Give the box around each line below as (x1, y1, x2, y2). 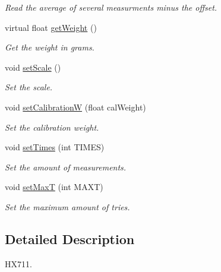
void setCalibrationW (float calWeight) (5, 100, 146, 113)
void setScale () (5, 61, 61, 73)
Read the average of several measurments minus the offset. (5, 1, 217, 13)
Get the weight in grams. (5, 41, 94, 53)
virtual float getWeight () (5, 21, 97, 33)
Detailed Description (5, 229, 135, 248)
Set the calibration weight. (5, 121, 99, 133)
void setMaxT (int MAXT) (5, 181, 103, 193)
